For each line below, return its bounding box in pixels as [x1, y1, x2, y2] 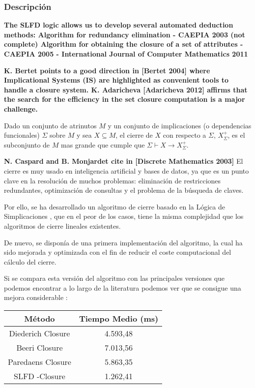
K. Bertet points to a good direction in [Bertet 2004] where [4, 65, 210, 75]
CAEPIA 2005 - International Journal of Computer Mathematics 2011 [4, 49, 248, 59]
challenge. [4, 103, 38, 114]
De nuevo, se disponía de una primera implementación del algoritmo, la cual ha [4, 237, 243, 247]
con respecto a [163, 130, 206, 140]
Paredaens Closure [8, 356, 71, 368]
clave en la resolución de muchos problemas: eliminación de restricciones [4, 175, 221, 185]
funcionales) [4, 130, 40, 140]
